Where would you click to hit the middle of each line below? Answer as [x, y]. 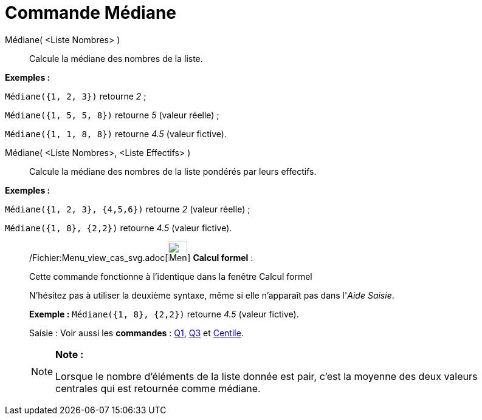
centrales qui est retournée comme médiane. [158, 388]
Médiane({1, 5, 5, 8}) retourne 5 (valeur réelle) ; [112, 115]
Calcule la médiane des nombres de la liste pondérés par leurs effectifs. [173, 171]
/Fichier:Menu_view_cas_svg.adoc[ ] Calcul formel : [141, 257]
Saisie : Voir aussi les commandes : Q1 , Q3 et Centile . [136, 333]
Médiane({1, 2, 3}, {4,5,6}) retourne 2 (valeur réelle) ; [128, 209]
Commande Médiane [91, 13]
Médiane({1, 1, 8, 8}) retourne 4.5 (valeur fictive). [116, 134]
